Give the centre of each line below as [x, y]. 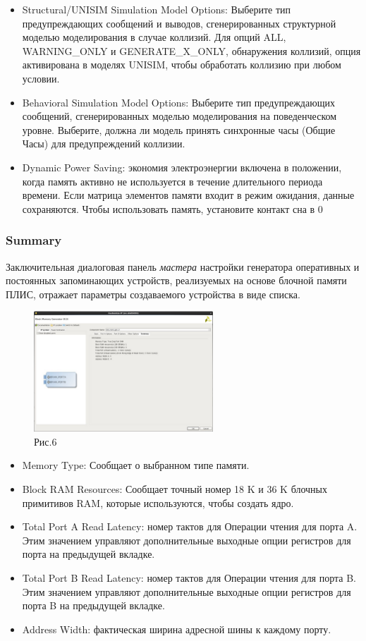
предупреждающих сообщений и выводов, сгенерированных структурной [179, 23]
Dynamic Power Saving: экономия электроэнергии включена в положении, [182, 167]
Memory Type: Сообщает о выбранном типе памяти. [136, 465]
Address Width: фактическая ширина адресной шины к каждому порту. [177, 629]
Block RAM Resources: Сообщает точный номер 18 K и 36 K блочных [175, 489]
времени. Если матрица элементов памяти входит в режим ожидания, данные [188, 195]
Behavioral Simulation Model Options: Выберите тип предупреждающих [178, 102]
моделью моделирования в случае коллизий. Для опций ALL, [154, 37]
